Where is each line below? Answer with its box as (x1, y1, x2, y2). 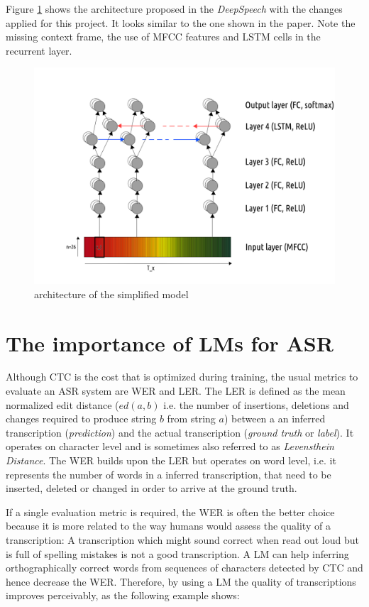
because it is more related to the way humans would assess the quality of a (6, 518, 331, 533)
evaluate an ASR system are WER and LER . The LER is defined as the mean (6, 383, 346, 398)
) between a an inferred (224, 411, 326, 426)
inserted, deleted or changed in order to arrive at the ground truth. (6, 481, 297, 496)
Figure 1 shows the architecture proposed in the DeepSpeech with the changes (6, 1, 343, 16)
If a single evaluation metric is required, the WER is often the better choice (6, 504, 335, 519)
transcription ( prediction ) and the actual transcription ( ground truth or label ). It (6, 425, 354, 439)
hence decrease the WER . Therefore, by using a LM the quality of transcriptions (6, 574, 356, 589)
